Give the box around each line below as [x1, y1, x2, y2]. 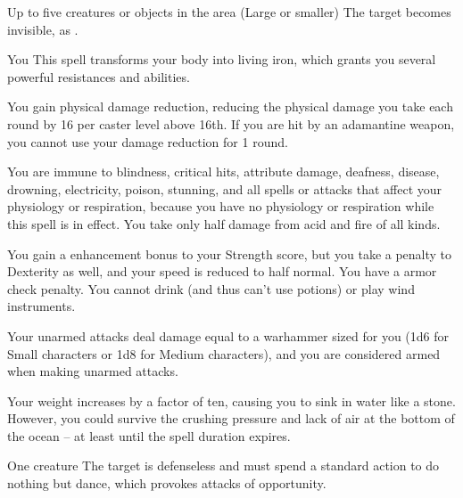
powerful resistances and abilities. [7, 67, 190, 86]
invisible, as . [7, 20, 79, 38]
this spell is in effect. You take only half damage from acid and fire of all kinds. [7, 214, 441, 233]
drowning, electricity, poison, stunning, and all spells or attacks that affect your [7, 179, 442, 198]
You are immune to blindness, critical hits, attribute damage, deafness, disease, [7, 162, 440, 181]
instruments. [7, 297, 76, 315]
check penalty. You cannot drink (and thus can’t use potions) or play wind [7, 279, 415, 298]
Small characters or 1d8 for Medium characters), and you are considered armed [7, 344, 441, 363]
